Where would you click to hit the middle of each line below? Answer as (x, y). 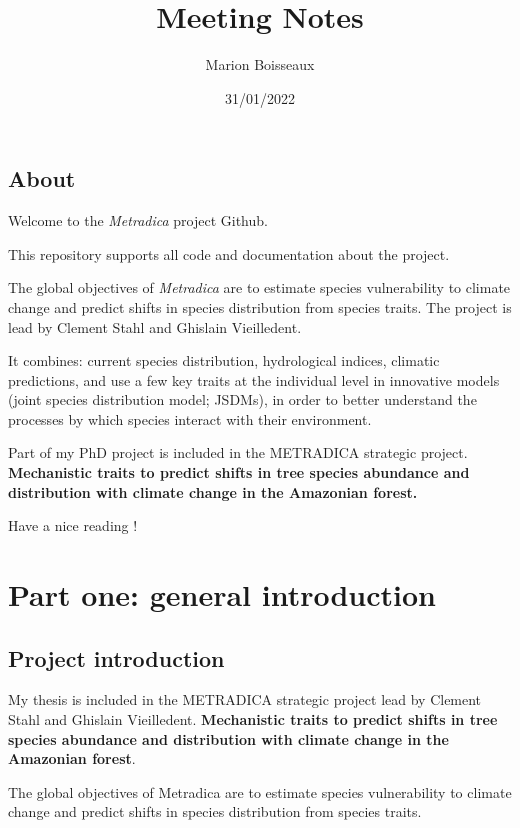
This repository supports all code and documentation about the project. (229, 253)
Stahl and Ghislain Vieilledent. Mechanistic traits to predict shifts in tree (253, 719)
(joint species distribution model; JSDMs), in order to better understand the (242, 399)
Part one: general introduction (222, 594)
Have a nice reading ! (73, 525)
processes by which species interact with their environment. (190, 418)
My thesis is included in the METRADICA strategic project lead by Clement (245, 699)
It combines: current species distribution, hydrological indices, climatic (224, 360)
